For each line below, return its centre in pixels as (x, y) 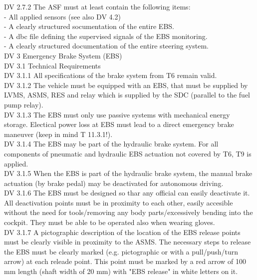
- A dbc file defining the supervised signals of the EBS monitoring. (106, 36)
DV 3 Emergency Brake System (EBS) (63, 55)
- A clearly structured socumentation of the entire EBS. (89, 26)
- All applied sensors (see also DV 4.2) (62, 16)
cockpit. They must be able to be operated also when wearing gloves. (110, 222)
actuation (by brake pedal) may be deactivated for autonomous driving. (114, 183)
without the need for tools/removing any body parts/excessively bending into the (128, 212)
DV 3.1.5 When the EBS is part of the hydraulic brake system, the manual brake (128, 173)
